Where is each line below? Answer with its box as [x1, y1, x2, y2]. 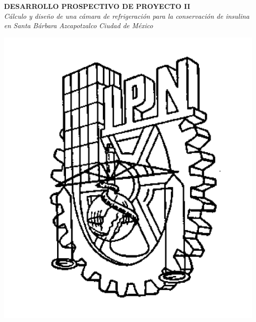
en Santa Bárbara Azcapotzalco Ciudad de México [4, 20, 153, 31]
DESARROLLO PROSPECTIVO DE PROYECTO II [4, 1, 191, 11]
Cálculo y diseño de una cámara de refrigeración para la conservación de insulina [4, 10, 250, 21]
